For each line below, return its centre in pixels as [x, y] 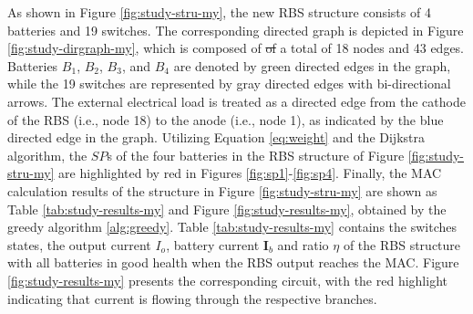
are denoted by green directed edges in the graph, [312, 65]
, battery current [213, 244]
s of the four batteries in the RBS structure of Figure [256, 155]
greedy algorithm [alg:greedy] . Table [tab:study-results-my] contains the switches [232, 227]
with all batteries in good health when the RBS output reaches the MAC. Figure [233, 262]
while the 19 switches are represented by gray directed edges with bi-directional [229, 84]
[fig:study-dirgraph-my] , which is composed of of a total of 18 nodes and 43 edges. [236, 48]
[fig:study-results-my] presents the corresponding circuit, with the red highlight [227, 280]
